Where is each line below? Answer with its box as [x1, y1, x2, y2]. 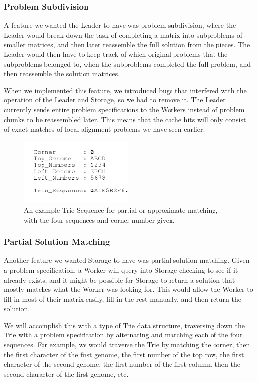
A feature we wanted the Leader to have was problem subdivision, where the [4, 20, 236, 30]
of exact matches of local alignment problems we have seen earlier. [4, 124, 205, 134]
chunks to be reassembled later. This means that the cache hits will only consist [4, 114, 246, 124]
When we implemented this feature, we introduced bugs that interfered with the [4, 85, 247, 95]
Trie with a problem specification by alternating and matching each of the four [4, 330, 243, 340]
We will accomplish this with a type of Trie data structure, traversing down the [4, 320, 245, 330]
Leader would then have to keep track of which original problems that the [4, 49, 228, 59]
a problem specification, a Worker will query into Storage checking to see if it [4, 264, 238, 275]
